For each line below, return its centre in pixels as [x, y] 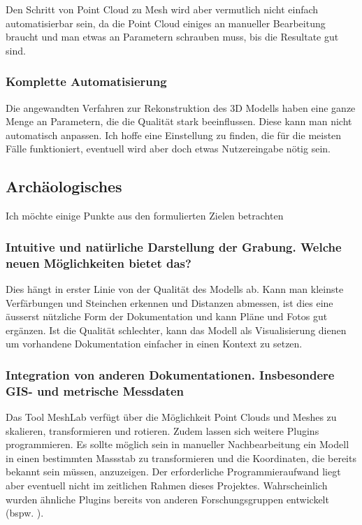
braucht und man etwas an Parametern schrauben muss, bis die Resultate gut [172, 37]
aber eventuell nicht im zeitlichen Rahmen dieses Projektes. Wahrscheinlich [167, 485]
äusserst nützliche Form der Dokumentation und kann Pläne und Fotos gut [167, 316]
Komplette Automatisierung [86, 81]
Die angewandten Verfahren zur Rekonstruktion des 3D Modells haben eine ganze [181, 107]
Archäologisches [64, 186]
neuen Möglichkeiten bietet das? [99, 262]
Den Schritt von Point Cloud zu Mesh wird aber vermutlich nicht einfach [162, 9]
